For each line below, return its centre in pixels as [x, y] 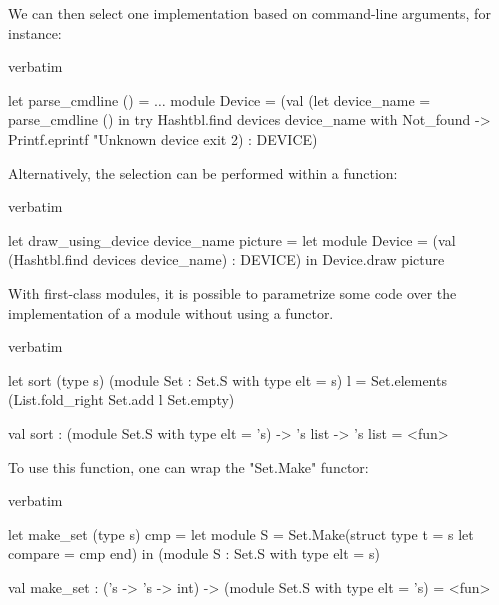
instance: [35, 32]
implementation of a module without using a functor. [171, 312]
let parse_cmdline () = [79, 99]
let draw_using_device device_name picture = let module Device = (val [232, 239]
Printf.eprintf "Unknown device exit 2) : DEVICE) [163, 138]
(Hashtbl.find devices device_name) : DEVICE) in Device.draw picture [226, 259]
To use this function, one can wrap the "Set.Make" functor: [188, 466]
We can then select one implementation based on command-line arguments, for [249, 13]
